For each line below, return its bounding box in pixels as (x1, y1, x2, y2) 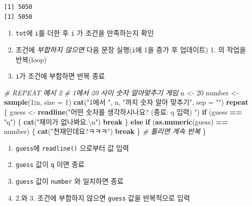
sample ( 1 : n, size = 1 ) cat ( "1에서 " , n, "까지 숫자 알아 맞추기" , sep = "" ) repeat (4, 97, 249, 107)
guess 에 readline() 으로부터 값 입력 (15, 142, 129, 153)
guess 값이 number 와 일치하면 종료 (15, 176, 124, 186)
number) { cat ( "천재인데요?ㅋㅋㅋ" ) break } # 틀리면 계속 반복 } (4, 126, 206, 136)
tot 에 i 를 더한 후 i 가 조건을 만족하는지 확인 (15, 28, 154, 38)
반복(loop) (15, 54, 47, 64)
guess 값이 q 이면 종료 (15, 159, 84, 169)
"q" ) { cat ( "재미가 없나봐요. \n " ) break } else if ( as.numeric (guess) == (4, 116, 228, 126)
